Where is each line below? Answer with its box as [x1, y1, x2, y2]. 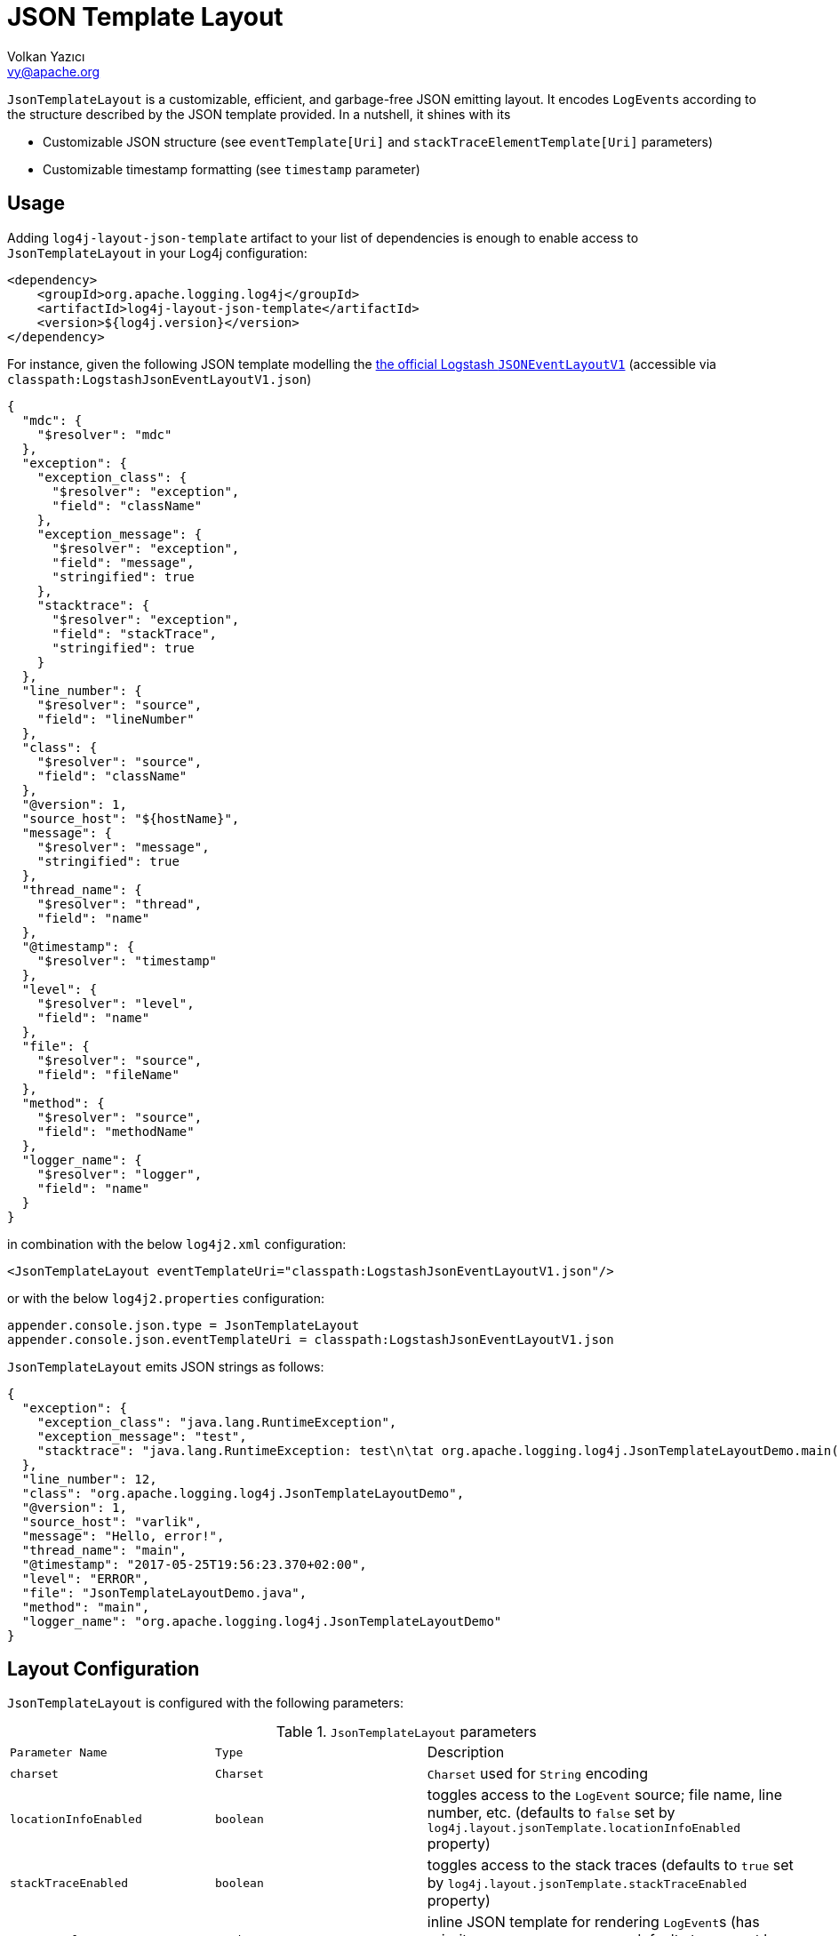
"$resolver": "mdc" [36, 427, 172, 442]
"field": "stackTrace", [52, 626, 218, 641]
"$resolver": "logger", [36, 1166, 203, 1181]
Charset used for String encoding [427, 1764, 649, 1783]
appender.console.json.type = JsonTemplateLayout [7, 1317, 360, 1332]
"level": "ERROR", [21, 1571, 150, 1586]
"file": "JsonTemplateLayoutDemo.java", [21, 1585, 308, 1600]
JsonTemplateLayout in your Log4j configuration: [7, 244, 308, 260]
